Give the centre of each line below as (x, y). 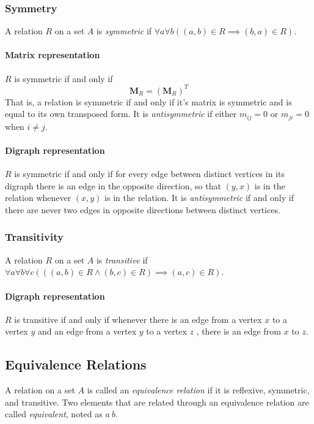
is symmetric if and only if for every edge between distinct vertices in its (149, 174)
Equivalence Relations (76, 364)
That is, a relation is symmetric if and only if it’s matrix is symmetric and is (148, 101)
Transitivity (34, 237)
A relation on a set (40, 390)
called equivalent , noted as (54, 414)
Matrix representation (53, 55)
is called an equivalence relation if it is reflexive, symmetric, (198, 390)
